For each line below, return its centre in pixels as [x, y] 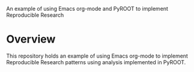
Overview [31, 39]
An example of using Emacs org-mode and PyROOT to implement [87, 9]
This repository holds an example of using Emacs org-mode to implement [97, 56]
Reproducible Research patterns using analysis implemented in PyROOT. [96, 62]
